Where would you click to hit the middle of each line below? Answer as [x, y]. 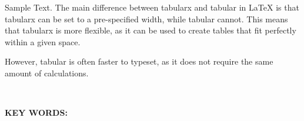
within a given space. [43, 41]
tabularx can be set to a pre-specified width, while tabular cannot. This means [146, 19]
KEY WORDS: [36, 112]
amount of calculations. [47, 73]
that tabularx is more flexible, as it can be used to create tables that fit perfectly [151, 30]
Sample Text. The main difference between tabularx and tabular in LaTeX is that [152, 7]
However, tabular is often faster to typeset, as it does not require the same [139, 61]
